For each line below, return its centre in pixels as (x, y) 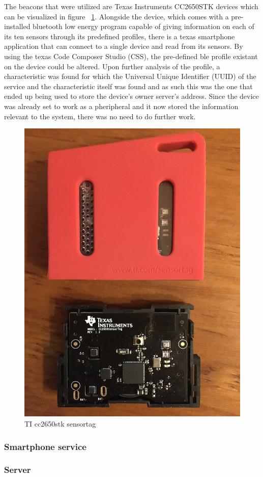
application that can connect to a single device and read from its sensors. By (124, 46)
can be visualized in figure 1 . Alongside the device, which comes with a (116, 16)
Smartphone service (45, 446)
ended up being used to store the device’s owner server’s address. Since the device (131, 96)
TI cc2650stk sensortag (60, 424)
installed (17, 26)
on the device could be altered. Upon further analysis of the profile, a (112, 66)
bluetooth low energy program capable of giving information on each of (143, 26)
